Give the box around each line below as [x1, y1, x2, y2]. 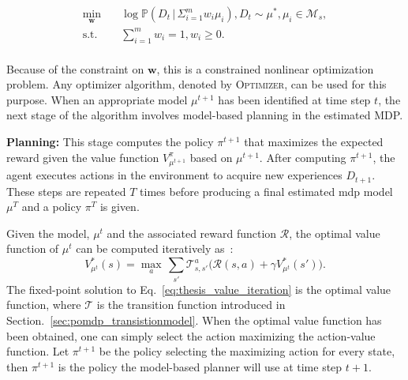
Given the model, [6, 224, 90, 241]
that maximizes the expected [244, 133, 384, 149]
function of [6, 240, 59, 257]
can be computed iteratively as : [76, 240, 234, 257]
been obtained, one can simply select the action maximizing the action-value [6, 327, 376, 344]
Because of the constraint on [6, 60, 144, 77]
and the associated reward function [107, 224, 277, 241]
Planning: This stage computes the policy [6, 133, 214, 149]
